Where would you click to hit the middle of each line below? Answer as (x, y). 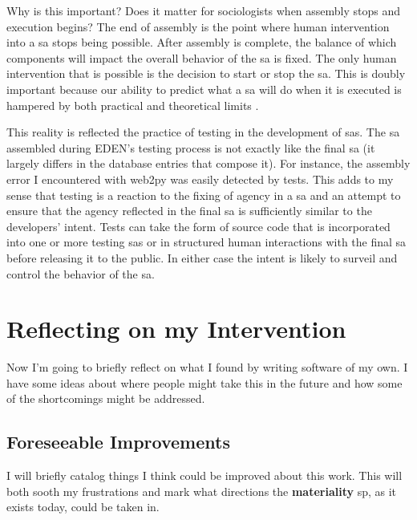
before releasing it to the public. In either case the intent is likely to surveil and (202, 257)
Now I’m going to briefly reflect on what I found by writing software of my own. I (207, 367)
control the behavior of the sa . (81, 273)
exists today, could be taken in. (83, 507)
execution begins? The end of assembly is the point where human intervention (198, 26)
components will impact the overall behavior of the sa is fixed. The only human (202, 57)
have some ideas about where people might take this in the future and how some (204, 382)
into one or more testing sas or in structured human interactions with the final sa (206, 242)
